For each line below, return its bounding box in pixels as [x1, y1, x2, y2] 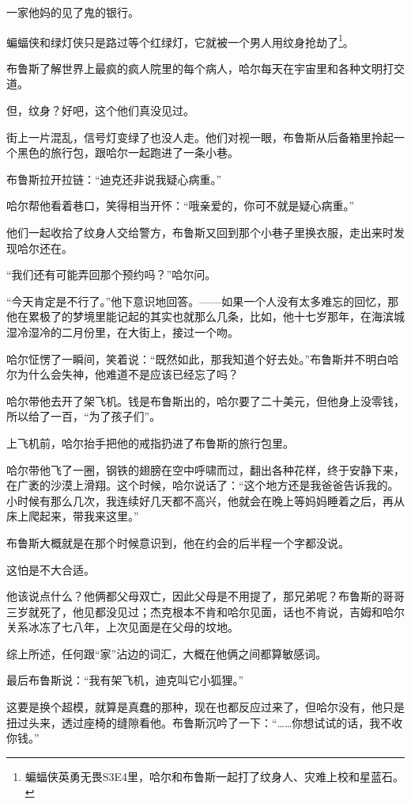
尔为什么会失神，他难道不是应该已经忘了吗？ [6, 366, 239, 383]
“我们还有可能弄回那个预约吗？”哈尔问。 [6, 266, 217, 283]
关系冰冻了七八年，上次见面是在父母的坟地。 [6, 619, 239, 635]
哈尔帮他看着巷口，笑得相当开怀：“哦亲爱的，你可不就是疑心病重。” [6, 197, 355, 214]
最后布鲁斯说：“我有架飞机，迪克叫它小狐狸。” [6, 672, 244, 688]
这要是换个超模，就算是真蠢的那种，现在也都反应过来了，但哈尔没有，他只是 [6, 699, 405, 715]
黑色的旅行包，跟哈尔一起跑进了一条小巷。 [17, 144, 239, 161]
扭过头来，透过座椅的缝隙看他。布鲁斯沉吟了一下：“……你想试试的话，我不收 [6, 714, 403, 730]
